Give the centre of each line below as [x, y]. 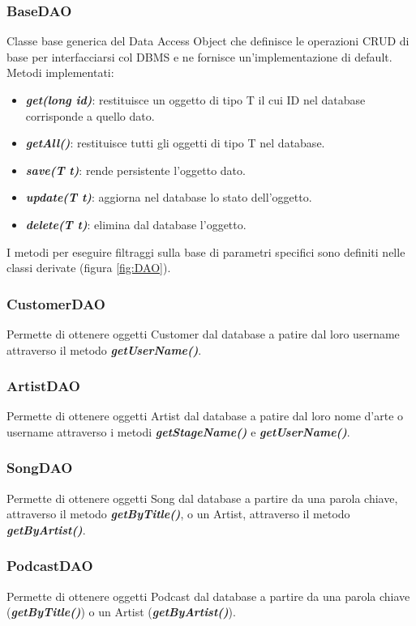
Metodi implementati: [60, 72]
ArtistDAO [43, 386]
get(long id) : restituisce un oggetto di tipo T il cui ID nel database [195, 100]
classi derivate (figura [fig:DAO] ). [89, 268]
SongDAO [40, 468]
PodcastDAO [50, 566]
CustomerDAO [56, 303]
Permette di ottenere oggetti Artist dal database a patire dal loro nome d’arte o [205, 416]
